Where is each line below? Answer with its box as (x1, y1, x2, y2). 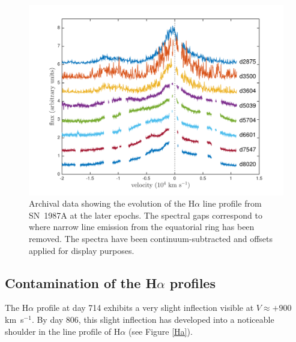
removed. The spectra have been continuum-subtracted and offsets (29, 232, 273, 244)
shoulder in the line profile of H (5, 325, 121, 337)
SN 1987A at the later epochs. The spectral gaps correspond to (29, 208, 262, 221)
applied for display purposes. (29, 244, 134, 256)
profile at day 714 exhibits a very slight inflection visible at (36, 301, 254, 314)
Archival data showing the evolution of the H (29, 197, 195, 210)
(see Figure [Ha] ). (128, 325, 193, 337)
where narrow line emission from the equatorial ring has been (29, 220, 255, 233)
